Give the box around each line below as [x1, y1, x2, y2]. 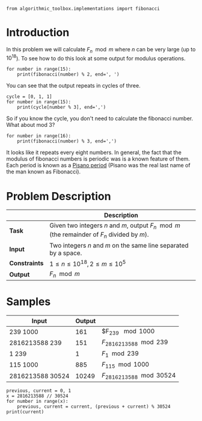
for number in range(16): [6, 133, 71, 139]
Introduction [6, 26, 70, 39]
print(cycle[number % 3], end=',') [17, 104, 106, 111]
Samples [6, 295, 51, 309]
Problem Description [6, 189, 111, 203]
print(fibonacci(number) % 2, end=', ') [17, 71, 120, 78]
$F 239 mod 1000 [101, 327, 155, 336]
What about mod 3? [6, 121, 55, 129]
